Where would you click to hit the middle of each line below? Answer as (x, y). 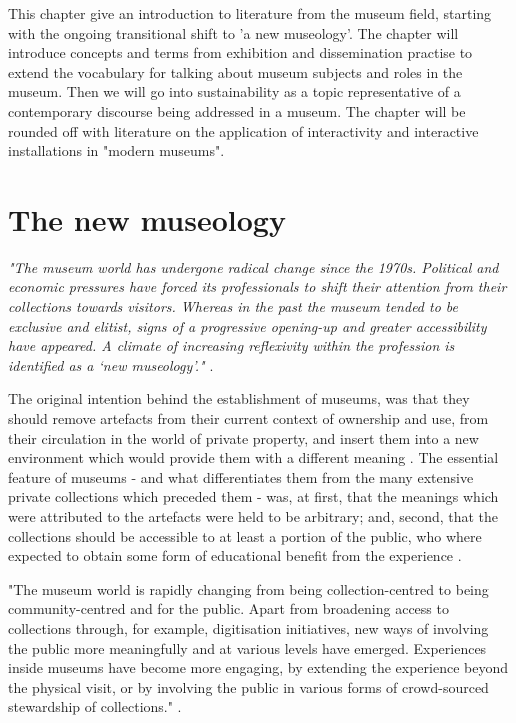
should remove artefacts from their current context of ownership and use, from (248, 418)
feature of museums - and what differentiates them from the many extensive (241, 476)
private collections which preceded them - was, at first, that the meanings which (253, 496)
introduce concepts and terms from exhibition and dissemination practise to (240, 52)
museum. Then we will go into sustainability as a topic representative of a (234, 91)
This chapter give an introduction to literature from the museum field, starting (250, 13)
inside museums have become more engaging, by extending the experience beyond (258, 667)
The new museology (147, 218)
